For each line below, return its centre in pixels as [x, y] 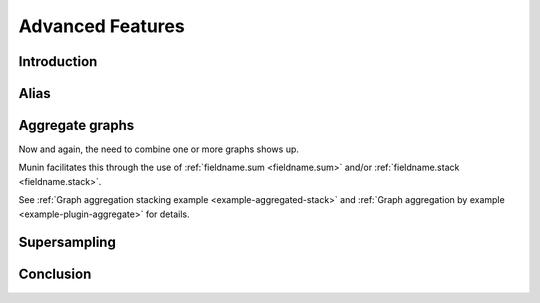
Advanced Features [101, 26]
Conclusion [55, 274]
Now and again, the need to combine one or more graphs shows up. [159, 149]
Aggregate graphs [76, 125]
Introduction [58, 61]
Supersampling [67, 242]
